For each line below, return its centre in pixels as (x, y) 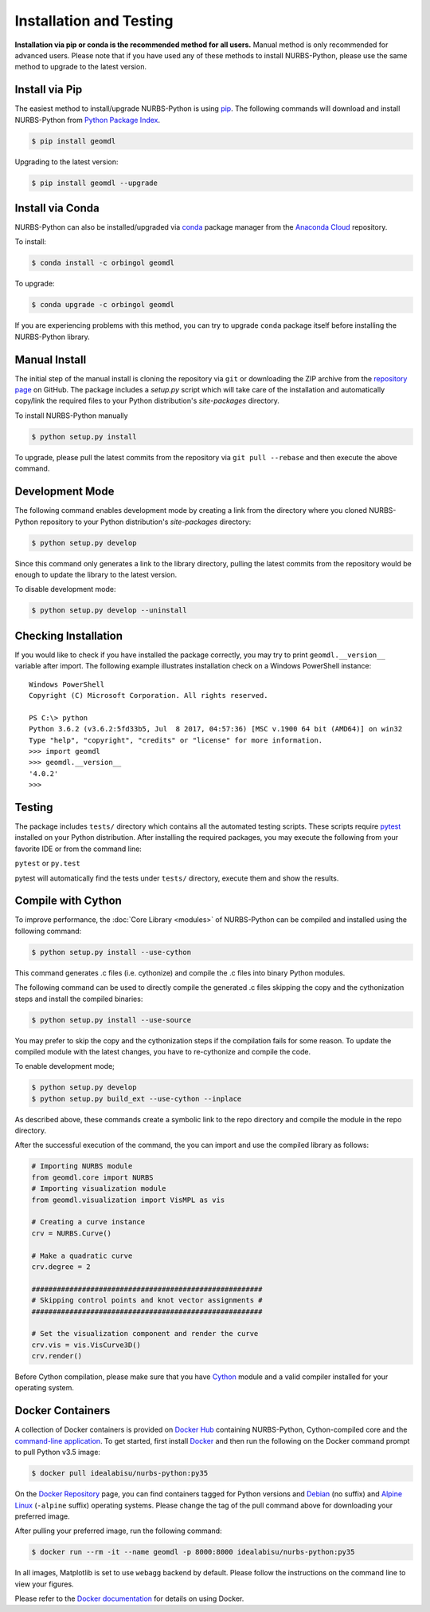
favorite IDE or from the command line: (78, 849)
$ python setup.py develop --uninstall (109, 611)
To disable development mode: (65, 589)
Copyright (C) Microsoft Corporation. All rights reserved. (149, 695)
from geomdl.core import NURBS (93, 1177)
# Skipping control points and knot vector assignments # (147, 1301)
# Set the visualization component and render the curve (145, 1334)
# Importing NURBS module (82, 1166)
